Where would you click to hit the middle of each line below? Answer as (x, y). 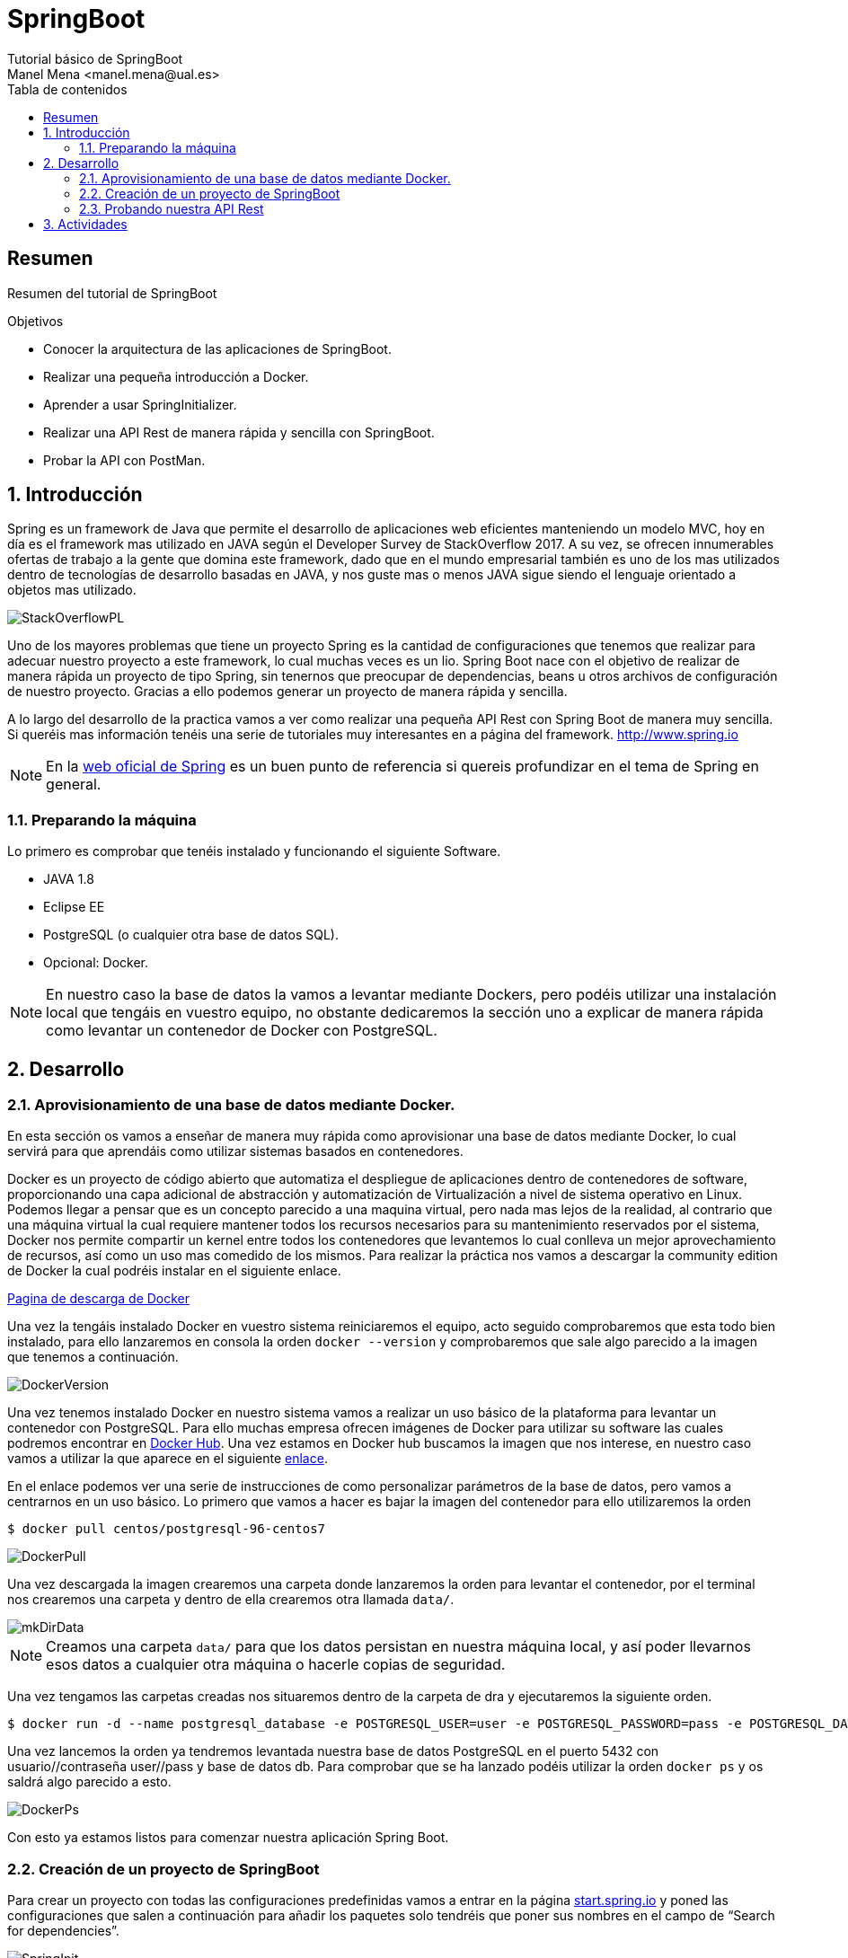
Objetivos (35, 321)
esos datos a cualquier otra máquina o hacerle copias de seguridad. (276, 1665)
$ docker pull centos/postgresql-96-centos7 (167, 1529)
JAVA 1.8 (69, 879)
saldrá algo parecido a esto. (89, 1782)
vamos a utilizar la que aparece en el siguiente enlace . (168, 1459)
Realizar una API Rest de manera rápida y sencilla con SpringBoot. (239, 432)
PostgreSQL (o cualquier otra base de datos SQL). (191, 935)
